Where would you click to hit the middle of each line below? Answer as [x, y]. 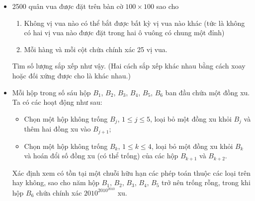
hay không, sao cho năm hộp [56, 182]
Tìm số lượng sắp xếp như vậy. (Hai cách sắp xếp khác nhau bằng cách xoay [129, 66]
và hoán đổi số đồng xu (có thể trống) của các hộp [101, 156]
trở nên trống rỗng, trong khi [206, 182]
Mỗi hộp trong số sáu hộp [51, 92]
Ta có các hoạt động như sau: [57, 102]
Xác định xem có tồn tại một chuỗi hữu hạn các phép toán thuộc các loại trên [131, 172]
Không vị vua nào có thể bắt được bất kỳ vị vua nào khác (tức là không [134, 23]
